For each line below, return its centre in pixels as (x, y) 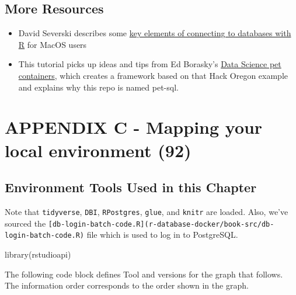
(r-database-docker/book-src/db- (209, 224)
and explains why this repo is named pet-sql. (98, 87)
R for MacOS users (53, 44)
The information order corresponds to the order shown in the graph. (127, 285)
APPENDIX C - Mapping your (134, 127)
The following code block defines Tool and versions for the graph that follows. (144, 274)
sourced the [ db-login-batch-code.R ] (75, 223)
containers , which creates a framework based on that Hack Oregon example (153, 75)
